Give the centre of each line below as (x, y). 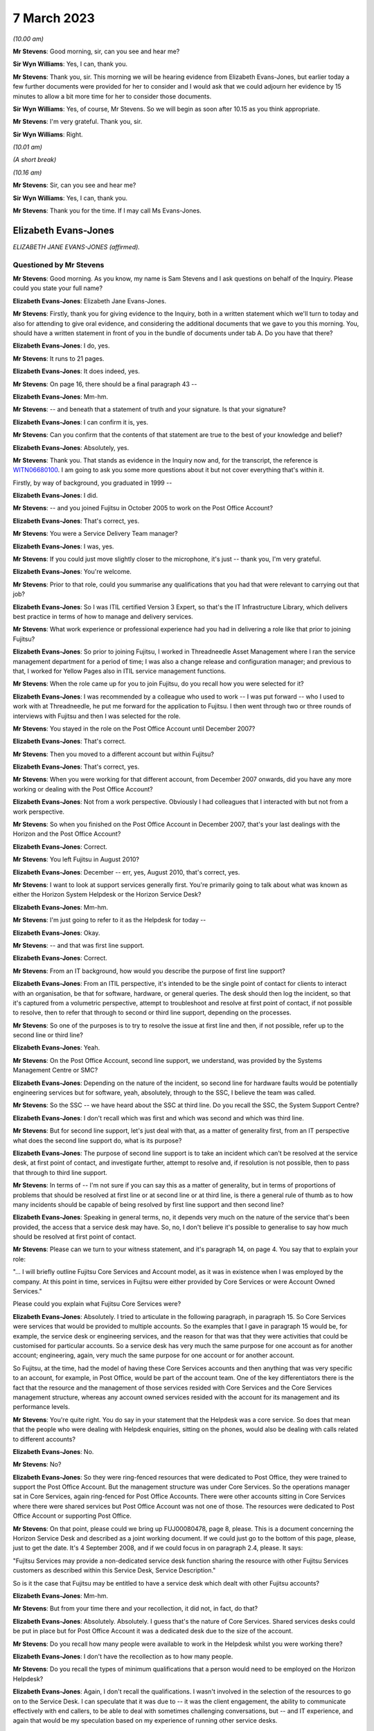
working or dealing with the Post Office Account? (83, 789)
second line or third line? (48, 1035)
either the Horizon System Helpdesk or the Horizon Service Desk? (107, 895)
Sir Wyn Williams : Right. (48, 134)
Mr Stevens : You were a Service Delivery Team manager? (95, 534)
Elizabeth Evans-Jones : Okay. (56, 933)
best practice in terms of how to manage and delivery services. (103, 617)
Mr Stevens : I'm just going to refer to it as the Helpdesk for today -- (109, 920)
